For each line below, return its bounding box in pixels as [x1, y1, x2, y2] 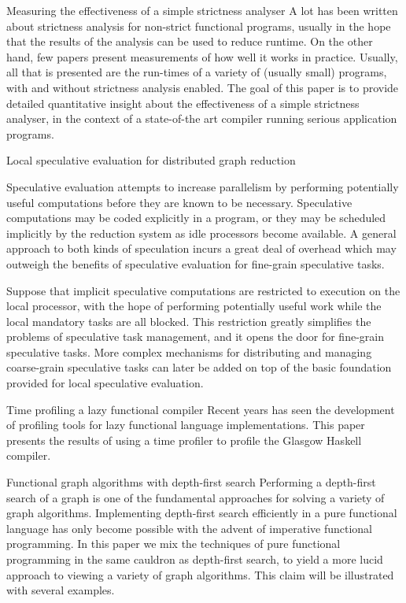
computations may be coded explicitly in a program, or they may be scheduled [6, 209, 386, 226]
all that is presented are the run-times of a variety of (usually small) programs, [6, 64, 387, 80]
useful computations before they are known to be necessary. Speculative [6, 194, 352, 210]
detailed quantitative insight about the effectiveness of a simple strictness [6, 94, 360, 111]
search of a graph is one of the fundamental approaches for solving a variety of [6, 489, 385, 505]
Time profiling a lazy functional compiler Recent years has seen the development [6, 401, 395, 417]
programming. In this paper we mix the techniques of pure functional [6, 535, 341, 552]
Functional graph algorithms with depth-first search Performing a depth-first [6, 474, 376, 490]
